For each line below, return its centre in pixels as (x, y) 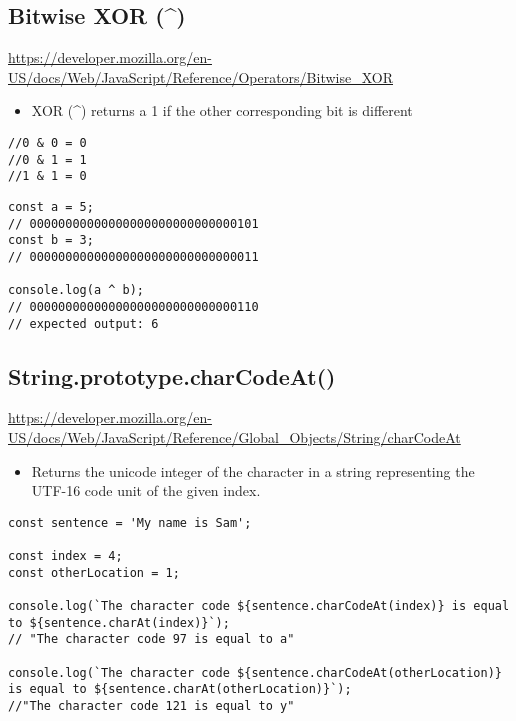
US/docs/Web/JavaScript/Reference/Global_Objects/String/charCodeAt (234, 437)
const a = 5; (51, 206)
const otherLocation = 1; (94, 572)
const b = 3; (51, 240)
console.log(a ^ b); (76, 290)
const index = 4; (65, 556)
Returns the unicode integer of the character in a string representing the (253, 470)
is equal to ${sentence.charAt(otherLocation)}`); (180, 689)
